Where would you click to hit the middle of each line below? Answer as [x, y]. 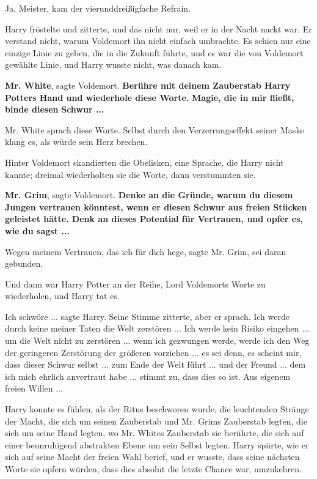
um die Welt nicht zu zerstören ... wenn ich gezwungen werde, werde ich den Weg [157, 340]
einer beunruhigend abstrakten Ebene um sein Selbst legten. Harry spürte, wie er [157, 444]
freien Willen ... [34, 388]
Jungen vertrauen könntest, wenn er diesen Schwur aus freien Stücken [156, 206]
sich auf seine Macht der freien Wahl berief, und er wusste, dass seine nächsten [152, 457]
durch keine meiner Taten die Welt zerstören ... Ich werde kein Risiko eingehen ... [157, 328]
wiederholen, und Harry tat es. [62, 296]
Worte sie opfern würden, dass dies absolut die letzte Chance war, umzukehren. [153, 469]
